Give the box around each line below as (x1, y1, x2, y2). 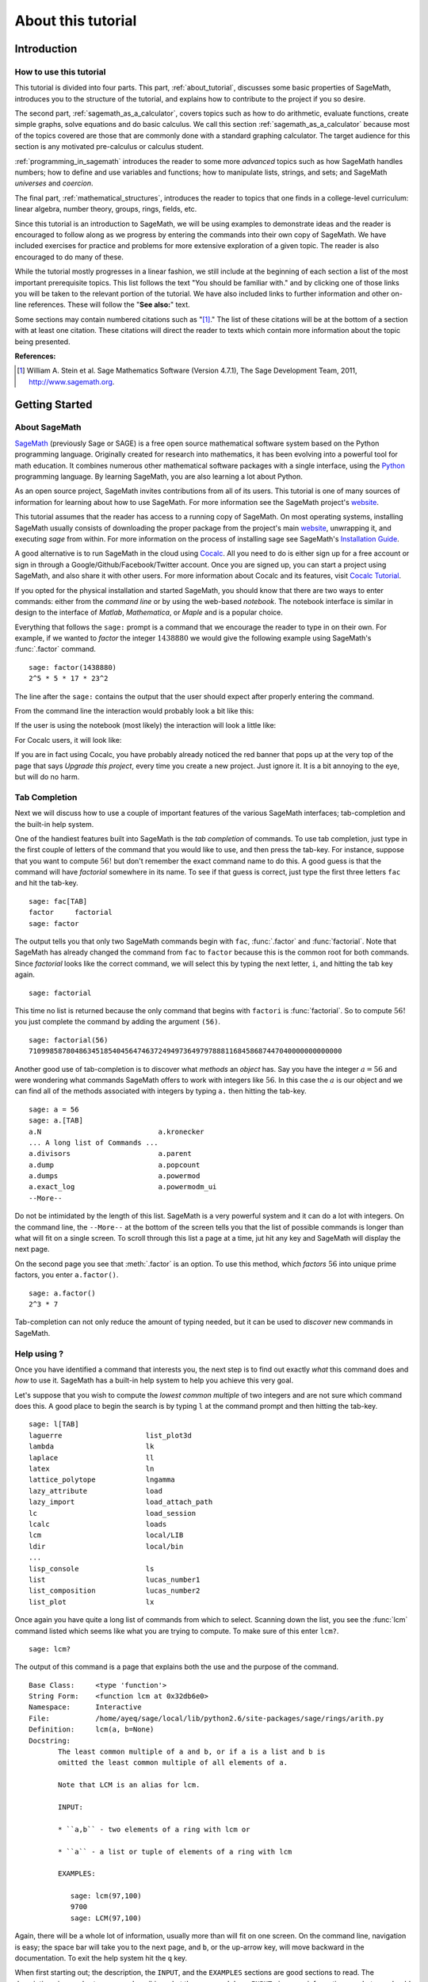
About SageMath (14, 422, 82, 433)
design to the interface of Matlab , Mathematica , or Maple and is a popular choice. (14, 607, 283, 618)
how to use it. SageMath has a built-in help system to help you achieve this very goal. (14, 1376, 293, 1385)
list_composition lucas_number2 (29, 1586, 201, 1595)
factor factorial (29, 908, 113, 917)
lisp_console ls (29, 1564, 155, 1573)
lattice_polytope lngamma (29, 1475, 176, 1484)
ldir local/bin (29, 1542, 184, 1551)
